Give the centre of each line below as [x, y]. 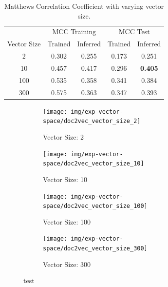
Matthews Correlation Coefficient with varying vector [84, 6]
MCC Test [134, 31]
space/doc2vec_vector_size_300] [95, 249]
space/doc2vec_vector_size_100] [95, 206]
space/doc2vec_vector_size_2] [92, 121]
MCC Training [74, 31]
